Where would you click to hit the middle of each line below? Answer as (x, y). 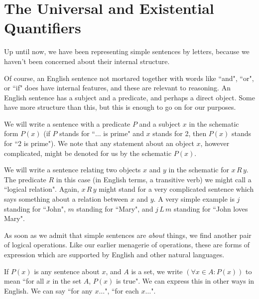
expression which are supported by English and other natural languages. (114, 254)
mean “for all (24, 281)
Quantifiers (43, 28)
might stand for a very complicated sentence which (176, 189)
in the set (67, 281)
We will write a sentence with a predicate (67, 123)
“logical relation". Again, (42, 189)
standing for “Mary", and (115, 208)
